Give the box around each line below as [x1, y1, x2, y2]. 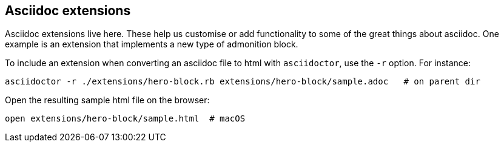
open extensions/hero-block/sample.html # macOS [5, 114, 246, 124]
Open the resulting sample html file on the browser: [5, 95, 210, 106]
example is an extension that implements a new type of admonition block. [5, 39, 298, 50]
